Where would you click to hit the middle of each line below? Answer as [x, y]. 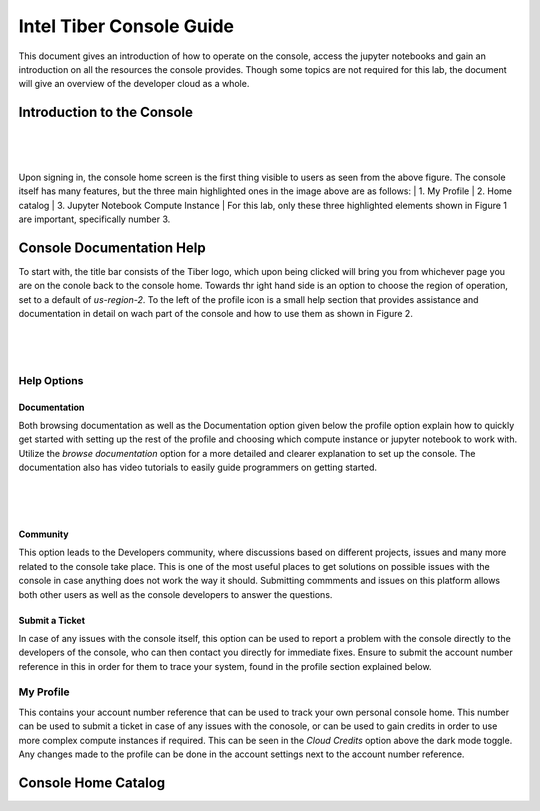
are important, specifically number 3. [94, 219]
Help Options [51, 380]
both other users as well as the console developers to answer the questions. [175, 594]
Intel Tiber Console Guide [126, 26]
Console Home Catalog [92, 782]
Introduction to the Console [106, 112]
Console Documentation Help [112, 248]
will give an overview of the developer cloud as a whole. [134, 84]
